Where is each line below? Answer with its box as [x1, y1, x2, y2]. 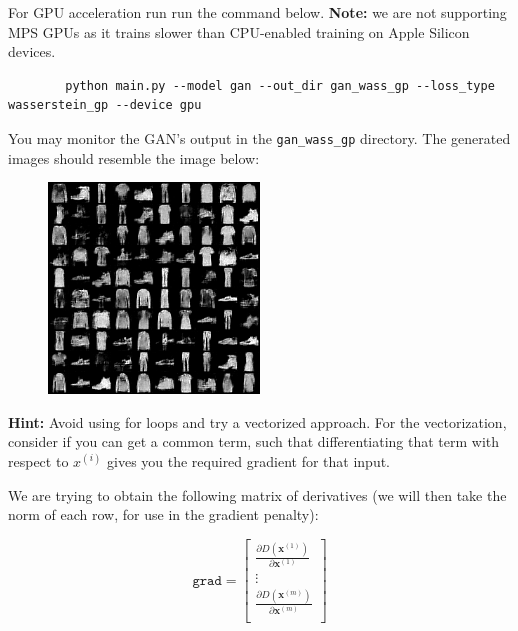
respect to [8, 451, 69, 471]
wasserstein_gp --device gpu [8, 98, 202, 113]
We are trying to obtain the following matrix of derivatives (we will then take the [8, 484, 507, 505]
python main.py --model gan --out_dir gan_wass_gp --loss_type [65, 78, 495, 93]
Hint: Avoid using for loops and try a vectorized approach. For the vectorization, [8, 411, 507, 432]
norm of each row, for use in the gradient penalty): [8, 504, 319, 525]
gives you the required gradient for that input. [107, 451, 391, 471]
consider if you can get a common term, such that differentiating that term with [8, 431, 500, 452]
